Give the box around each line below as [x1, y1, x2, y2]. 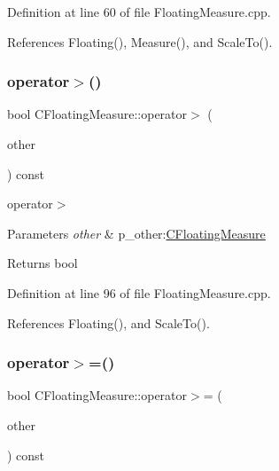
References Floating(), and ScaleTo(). [7, 313, 210, 332]
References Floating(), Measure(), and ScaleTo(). [7, 32, 273, 51]
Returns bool [7, 254, 78, 272]
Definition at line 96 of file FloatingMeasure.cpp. [7, 283, 271, 302]
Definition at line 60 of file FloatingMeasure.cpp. [7, 3, 271, 20]
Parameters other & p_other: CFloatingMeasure [7, 224, 266, 242]
